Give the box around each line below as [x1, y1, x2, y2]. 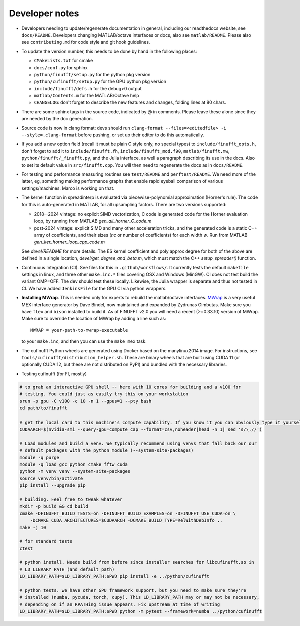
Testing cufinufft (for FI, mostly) [21, 371, 87, 377]
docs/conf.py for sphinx [34, 64, 88, 70]
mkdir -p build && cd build [19, 504, 88, 509]
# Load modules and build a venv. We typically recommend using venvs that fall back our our [19, 440, 257, 446]
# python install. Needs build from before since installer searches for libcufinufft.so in [19, 559, 254, 565]
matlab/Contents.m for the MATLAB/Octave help [34, 93, 139, 99]
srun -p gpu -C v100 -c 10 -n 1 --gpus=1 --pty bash [19, 398, 152, 404]
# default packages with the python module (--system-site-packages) [19, 448, 194, 453]
